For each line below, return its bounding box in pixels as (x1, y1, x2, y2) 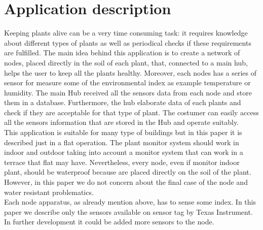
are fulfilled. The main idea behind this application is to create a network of (4, 47, 240, 58)
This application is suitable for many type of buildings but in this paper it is (4, 127, 242, 138)
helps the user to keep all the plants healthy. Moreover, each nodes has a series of (4, 67, 257, 78)
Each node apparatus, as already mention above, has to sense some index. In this (4, 196, 256, 207)
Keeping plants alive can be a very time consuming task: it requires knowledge (4, 27, 248, 38)
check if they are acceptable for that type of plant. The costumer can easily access (4, 107, 259, 117)
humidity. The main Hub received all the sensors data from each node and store (4, 87, 252, 97)
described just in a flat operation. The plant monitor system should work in (4, 137, 239, 147)
